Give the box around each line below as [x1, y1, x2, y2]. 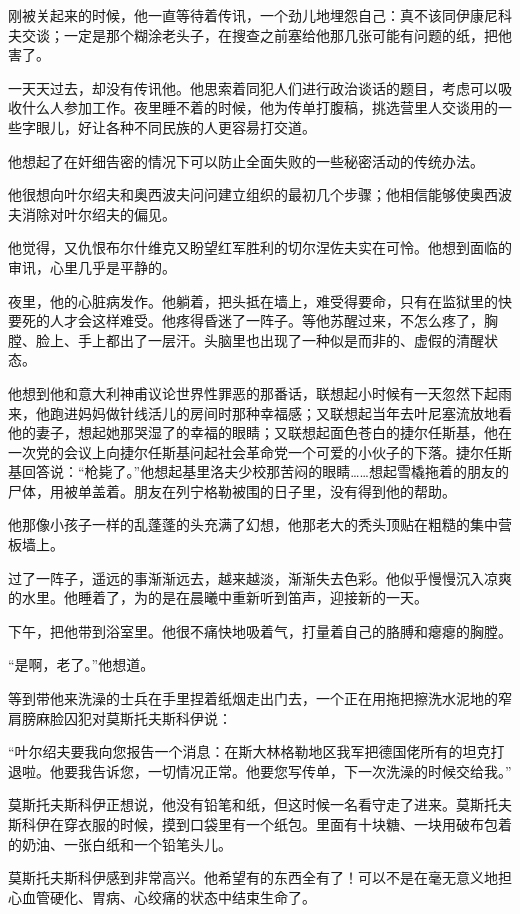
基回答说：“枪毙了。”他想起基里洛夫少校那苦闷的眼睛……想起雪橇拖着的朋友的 [8, 461, 509, 482]
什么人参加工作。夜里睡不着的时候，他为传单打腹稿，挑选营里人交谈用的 [21, 97, 498, 118]
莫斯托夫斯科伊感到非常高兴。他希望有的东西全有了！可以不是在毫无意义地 [8, 867, 498, 888]
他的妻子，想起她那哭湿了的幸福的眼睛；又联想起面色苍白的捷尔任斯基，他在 [8, 422, 512, 443]
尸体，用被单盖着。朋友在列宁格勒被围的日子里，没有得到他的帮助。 [8, 480, 456, 501]
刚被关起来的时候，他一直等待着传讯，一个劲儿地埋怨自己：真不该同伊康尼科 [8, 5, 512, 25]
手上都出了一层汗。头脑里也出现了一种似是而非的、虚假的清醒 [77, 329, 484, 350]
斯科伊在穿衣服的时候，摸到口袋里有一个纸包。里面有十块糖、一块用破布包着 [8, 814, 512, 834]
